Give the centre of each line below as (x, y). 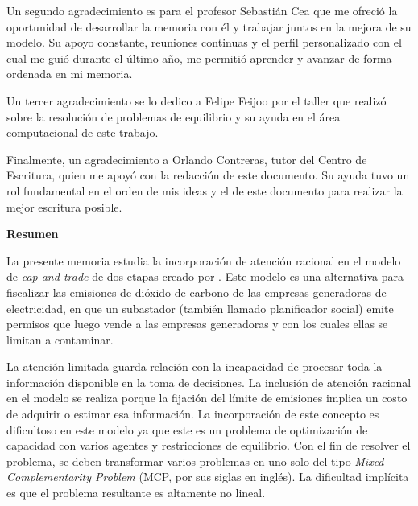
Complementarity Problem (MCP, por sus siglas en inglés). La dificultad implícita (208, 477)
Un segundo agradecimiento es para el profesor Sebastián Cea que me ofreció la (202, 10)
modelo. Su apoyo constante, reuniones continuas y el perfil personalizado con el (204, 42)
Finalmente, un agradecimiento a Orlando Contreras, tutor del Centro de (187, 159)
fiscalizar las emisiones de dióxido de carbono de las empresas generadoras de (197, 292)
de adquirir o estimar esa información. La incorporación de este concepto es (193, 414)
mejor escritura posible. (64, 206)
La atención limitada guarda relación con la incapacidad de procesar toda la (195, 366)
